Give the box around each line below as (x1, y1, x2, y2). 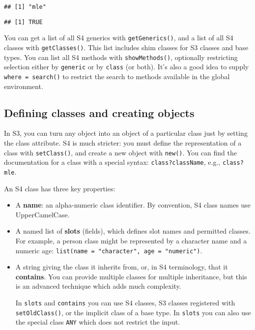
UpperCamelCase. (15, 209, 70, 219)
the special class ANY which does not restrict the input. (15, 317, 180, 327)
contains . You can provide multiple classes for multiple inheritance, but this (15, 271, 247, 281)
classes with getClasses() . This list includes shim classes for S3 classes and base (4, 42, 249, 52)
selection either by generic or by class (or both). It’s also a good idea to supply (4, 61, 249, 72)
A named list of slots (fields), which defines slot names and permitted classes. (15, 226, 251, 236)
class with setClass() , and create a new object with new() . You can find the (4, 147, 237, 157)
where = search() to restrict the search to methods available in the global (4, 71, 230, 81)
